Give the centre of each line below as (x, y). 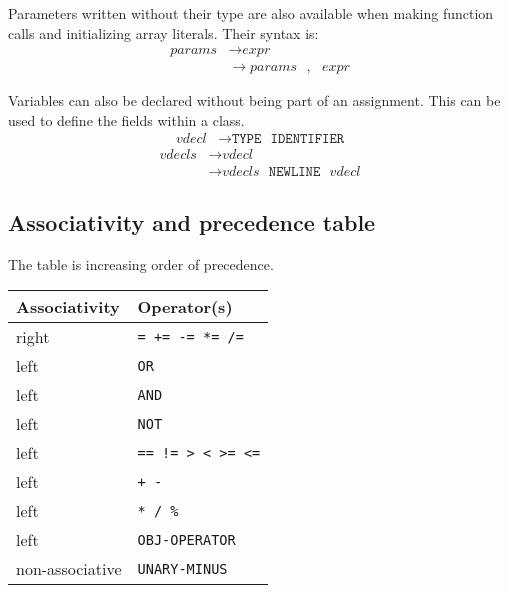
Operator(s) (185, 307)
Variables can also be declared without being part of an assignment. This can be (254, 100)
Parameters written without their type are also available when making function (251, 13)
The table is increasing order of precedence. (141, 263)
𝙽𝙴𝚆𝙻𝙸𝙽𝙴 (294, 171)
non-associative (69, 569)
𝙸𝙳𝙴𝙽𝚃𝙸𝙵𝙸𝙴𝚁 (307, 139)
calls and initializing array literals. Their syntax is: (163, 32)
